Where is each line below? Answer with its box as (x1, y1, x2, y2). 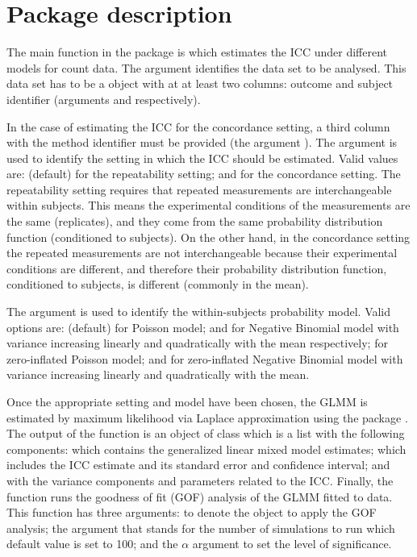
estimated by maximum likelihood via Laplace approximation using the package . (6, 409, 408, 426)
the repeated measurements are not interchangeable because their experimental (6, 244, 398, 261)
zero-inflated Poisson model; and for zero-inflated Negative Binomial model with (6, 350, 403, 367)
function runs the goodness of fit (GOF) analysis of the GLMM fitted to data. (6, 488, 393, 505)
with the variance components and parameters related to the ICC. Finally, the (6, 472, 394, 488)
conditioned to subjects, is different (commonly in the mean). (6, 276, 309, 293)
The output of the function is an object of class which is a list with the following (6, 425, 405, 442)
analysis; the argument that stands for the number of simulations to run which (6, 519, 395, 536)
